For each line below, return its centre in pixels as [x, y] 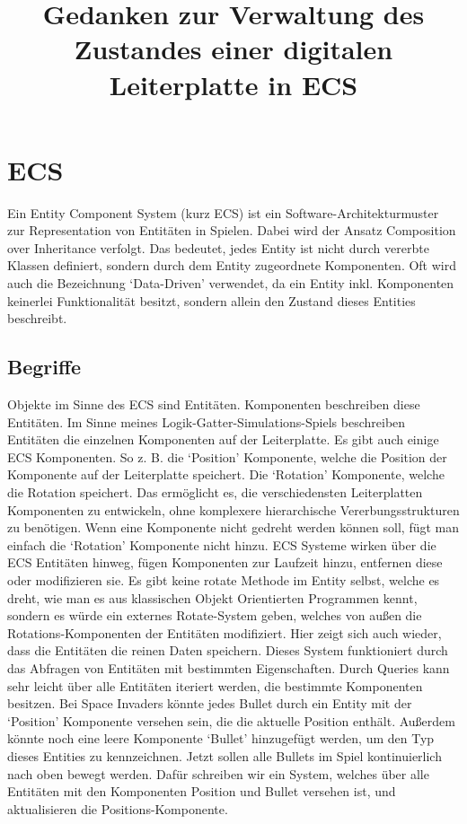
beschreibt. [37, 318]
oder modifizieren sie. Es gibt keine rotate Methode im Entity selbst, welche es [224, 579]
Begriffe [44, 367]
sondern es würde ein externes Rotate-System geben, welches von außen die [215, 615]
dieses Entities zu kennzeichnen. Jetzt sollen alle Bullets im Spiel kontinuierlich [225, 755]
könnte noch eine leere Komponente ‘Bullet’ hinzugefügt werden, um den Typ [221, 738]
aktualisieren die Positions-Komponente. [118, 808]
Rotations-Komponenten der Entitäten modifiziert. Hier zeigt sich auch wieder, [225, 632]
